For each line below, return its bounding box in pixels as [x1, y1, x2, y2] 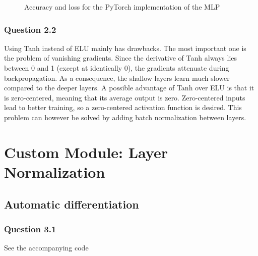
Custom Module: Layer [4, 141, 168, 162]
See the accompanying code [4, 242, 89, 253]
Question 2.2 [4, 23, 56, 35]
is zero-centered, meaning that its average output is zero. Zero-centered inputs [4, 92, 245, 103]
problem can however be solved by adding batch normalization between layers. [4, 112, 246, 122]
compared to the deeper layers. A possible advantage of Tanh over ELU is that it [4, 82, 254, 93]
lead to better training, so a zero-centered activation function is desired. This [4, 102, 242, 113]
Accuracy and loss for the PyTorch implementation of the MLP [24, 2, 220, 12]
